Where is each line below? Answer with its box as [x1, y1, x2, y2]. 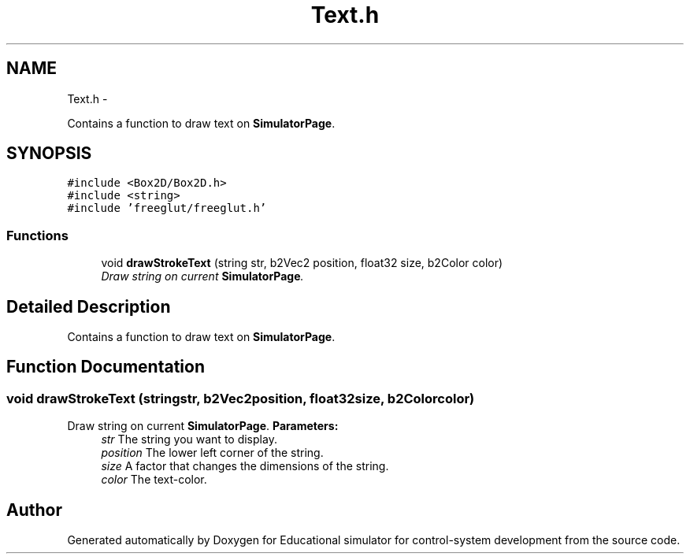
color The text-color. [101, 473, 207, 487]
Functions [6, 227, 69, 243]
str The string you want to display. [101, 432, 277, 447]
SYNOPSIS [6, 143, 92, 164]
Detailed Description [6, 296, 171, 317]
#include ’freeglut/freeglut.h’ [67, 202, 267, 215]
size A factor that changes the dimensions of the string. [101, 459, 389, 473]
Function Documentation [6, 357, 205, 377]
